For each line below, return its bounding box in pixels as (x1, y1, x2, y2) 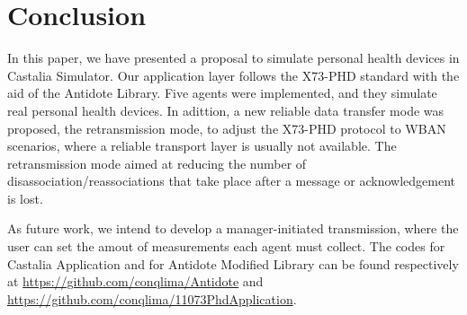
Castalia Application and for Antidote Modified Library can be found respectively (7, 254, 459, 273)
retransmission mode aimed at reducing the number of (7, 153, 307, 172)
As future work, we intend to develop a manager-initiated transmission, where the (7, 219, 459, 238)
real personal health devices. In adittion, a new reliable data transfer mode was (7, 101, 445, 119)
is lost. (7, 188, 43, 207)
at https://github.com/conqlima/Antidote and (7, 272, 264, 291)
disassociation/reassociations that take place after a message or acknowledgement (7, 171, 456, 190)
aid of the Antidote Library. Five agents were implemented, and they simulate (7, 83, 437, 102)
